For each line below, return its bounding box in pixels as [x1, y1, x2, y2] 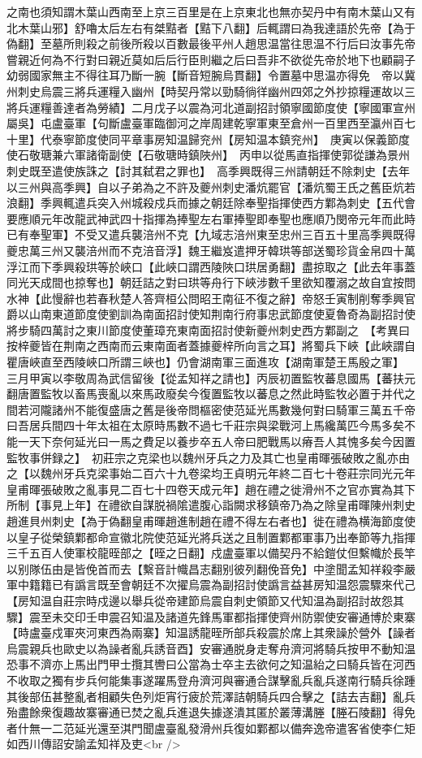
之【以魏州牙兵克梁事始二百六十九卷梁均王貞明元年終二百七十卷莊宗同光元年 [6, 465, 416, 482]
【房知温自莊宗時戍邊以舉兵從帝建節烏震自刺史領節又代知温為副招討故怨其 [6, 591, 404, 609]
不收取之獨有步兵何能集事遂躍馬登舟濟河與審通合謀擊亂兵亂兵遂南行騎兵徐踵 [6, 671, 416, 688]
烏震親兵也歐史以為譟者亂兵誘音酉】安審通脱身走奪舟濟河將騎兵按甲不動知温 [6, 639, 416, 656]
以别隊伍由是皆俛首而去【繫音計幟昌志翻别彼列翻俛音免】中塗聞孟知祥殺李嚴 [6, 560, 416, 577]
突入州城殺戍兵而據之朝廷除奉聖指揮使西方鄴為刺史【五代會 [97, 194, 416, 211]
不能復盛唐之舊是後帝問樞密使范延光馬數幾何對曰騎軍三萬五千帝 [74, 401, 416, 418]
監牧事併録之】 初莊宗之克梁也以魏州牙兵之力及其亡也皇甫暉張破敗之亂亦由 [6, 448, 410, 466]
